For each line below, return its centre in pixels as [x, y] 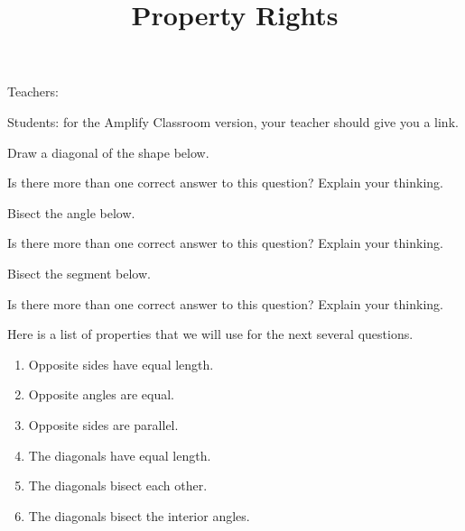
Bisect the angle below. [71, 212]
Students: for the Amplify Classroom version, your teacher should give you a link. [233, 121]
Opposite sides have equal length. [121, 364]
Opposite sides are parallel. [103, 424]
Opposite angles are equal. [101, 394]
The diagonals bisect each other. [118, 485]
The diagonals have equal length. [120, 455]
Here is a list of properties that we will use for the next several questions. [210, 334]
